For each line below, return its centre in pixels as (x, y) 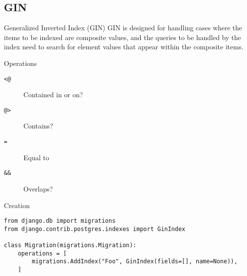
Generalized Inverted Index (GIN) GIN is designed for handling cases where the (123, 28)
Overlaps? (38, 188)
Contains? (38, 126)
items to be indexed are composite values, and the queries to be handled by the (123, 37)
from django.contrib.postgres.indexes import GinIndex (95, 229)
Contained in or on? (53, 95)
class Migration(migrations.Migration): (70, 245)
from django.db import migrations (60, 221)
